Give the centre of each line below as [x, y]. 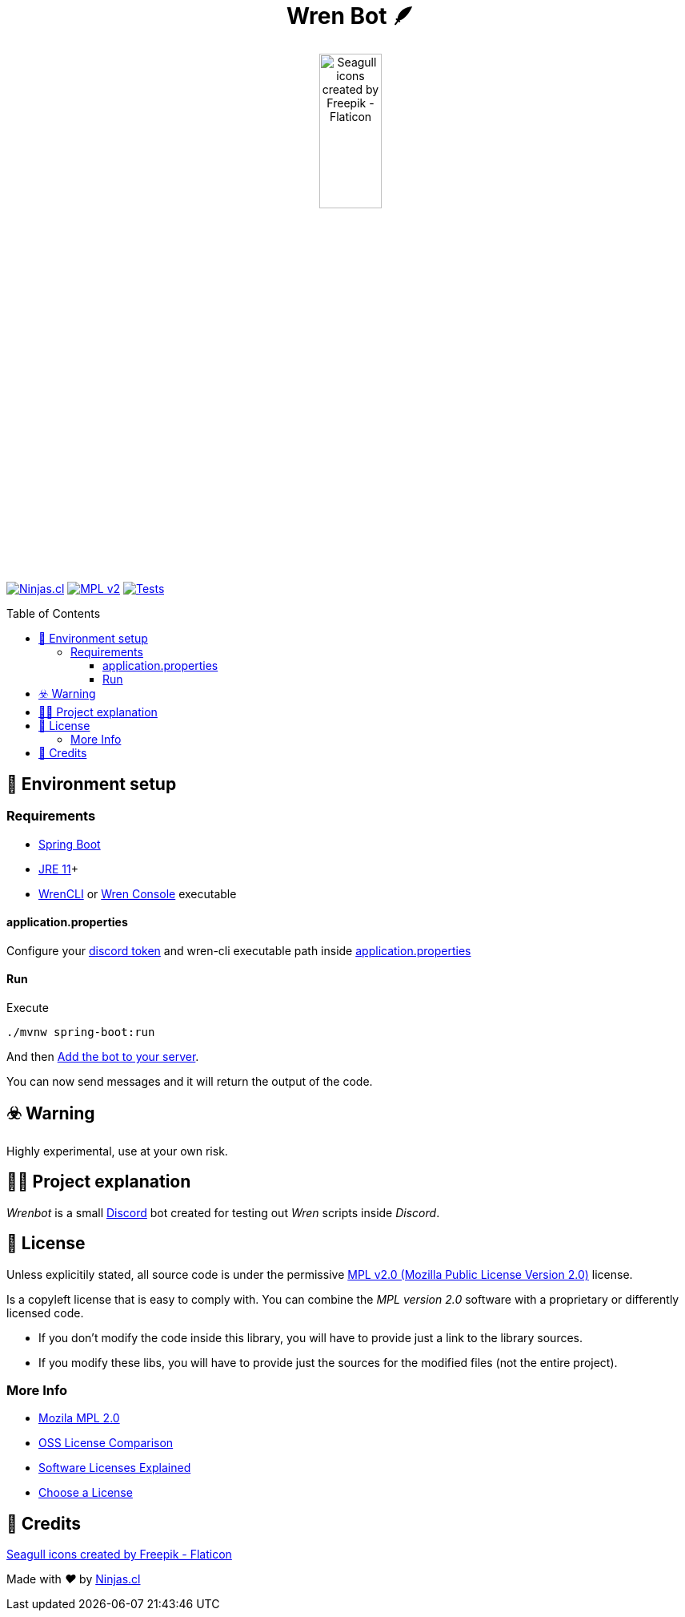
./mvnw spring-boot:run [81, 1032]
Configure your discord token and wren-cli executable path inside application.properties [239, 950]
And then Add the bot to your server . [103, 1056]
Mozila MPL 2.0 [79, 1418]
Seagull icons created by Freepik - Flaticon [119, 1554]
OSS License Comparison [106, 1443]
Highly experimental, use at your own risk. [117, 1151]
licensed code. [45, 1313]
